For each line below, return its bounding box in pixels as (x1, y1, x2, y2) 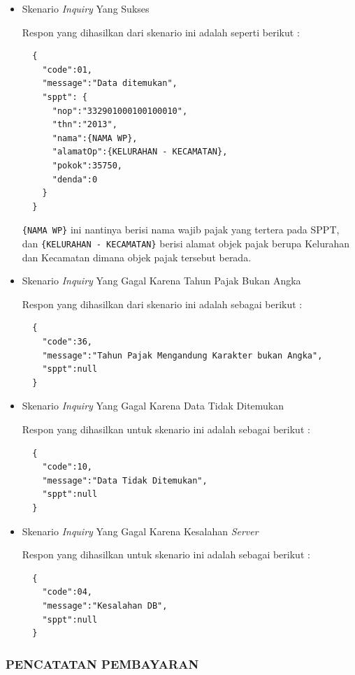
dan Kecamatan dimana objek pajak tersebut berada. (22, 249, 252, 264)
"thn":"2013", (52, 119, 117, 130)
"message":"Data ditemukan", (42, 78, 177, 89)
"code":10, (42, 462, 93, 472)
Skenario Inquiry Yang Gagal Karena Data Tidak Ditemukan (22, 398, 284, 413)
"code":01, (42, 64, 93, 75)
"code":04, (42, 587, 93, 597)
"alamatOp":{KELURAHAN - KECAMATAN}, (52, 147, 228, 157)
